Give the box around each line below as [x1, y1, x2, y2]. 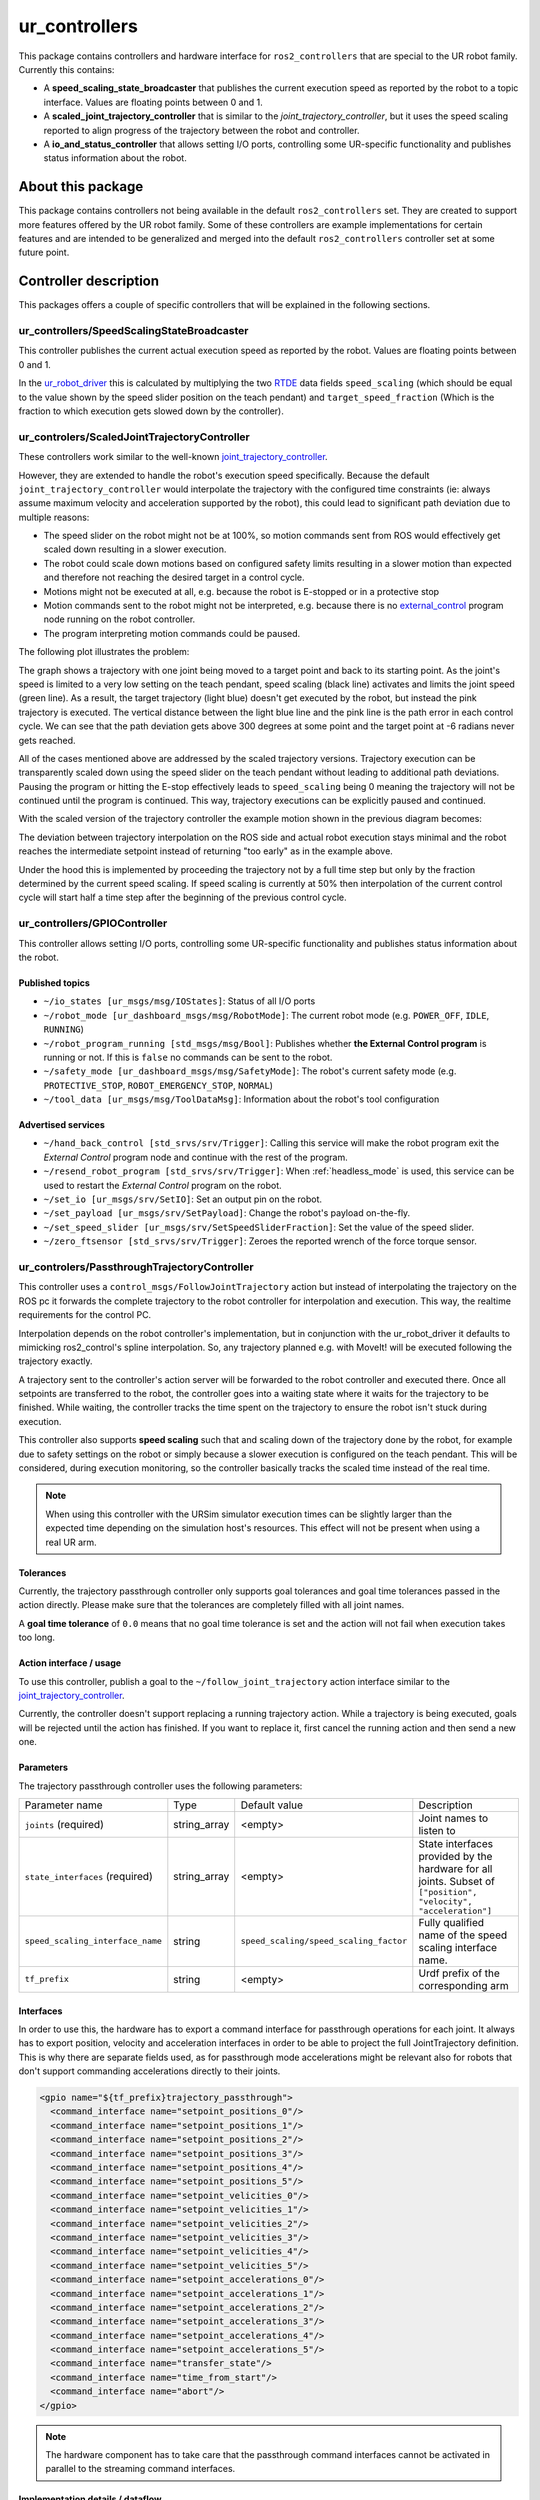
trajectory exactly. [18, 1355, 94, 1367]
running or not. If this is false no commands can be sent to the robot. [43, 1051, 333, 1063]
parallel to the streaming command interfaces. [45, 2463, 236, 2475]
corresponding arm [418, 1978, 509, 1992]
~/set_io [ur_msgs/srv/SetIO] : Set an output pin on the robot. [43, 1193, 323, 1205]
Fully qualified [418, 1915, 485, 1929]
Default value [240, 1798, 304, 1812]
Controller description [18, 273, 160, 290]
